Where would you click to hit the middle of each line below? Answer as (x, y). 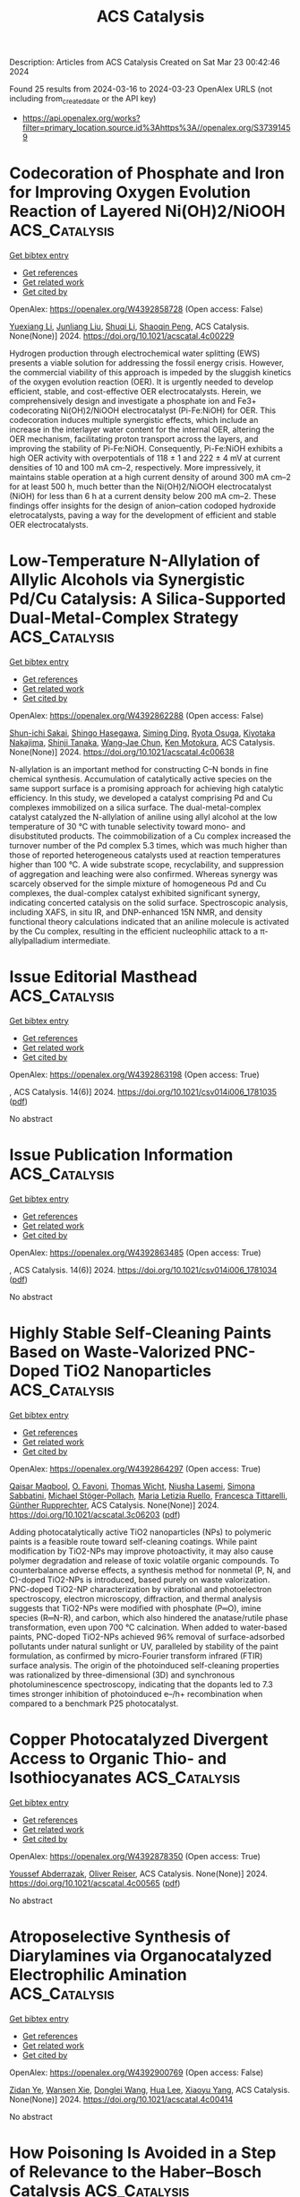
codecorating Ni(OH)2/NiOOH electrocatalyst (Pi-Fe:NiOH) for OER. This (142, 410)
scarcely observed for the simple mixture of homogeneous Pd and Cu (138, 883)
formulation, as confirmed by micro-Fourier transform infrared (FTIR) (136, 1656)
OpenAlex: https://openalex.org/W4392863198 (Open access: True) (134, 1074)
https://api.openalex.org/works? (81, 117)
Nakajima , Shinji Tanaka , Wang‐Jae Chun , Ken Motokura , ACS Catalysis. (142, 742)
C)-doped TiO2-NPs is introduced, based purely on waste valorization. (140, 1580)
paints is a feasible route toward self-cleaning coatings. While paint (133, 1541)
